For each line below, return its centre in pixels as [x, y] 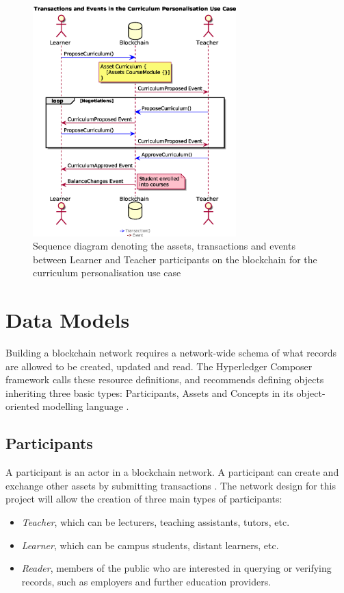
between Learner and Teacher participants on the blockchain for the [175, 259]
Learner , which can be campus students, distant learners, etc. [150, 545]
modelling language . [86, 406]
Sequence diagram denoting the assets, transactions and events [164, 246]
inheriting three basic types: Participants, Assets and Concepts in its [149, 392]
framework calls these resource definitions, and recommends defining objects [165, 379]
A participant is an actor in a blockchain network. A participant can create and [172, 472]
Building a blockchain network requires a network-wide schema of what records [171, 353]
